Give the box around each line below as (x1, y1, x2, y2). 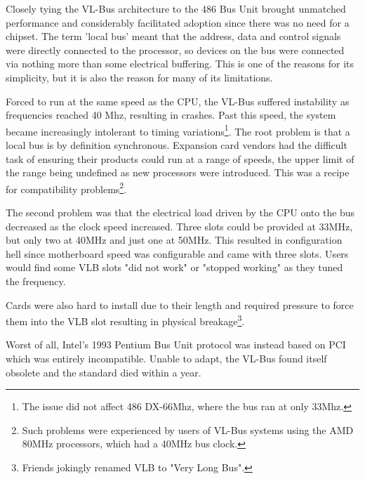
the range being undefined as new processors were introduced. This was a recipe (6, 165, 350, 180)
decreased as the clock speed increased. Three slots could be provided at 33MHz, (6, 218, 353, 233)
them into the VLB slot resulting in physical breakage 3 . (6, 312, 245, 328)
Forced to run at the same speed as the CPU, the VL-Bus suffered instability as (6, 93, 350, 108)
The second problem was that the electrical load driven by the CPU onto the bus (6, 205, 355, 220)
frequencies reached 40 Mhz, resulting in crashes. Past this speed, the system (6, 107, 336, 122)
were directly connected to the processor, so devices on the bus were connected (6, 42, 345, 57)
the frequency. (6, 274, 66, 288)
